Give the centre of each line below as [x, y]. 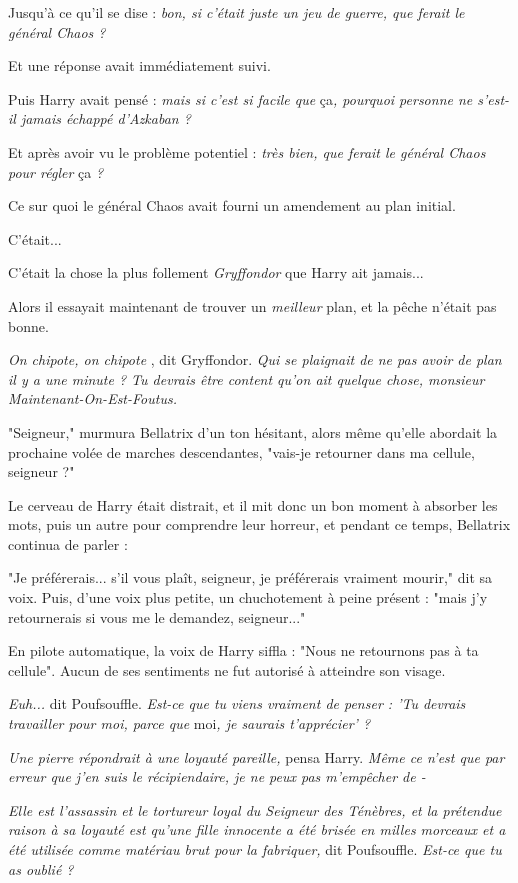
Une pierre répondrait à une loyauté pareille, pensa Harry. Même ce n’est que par [256, 756]
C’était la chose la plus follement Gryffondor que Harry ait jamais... [216, 272]
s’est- [493, 98]
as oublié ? [41, 868]
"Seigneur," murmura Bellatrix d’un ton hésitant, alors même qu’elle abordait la [253, 431]
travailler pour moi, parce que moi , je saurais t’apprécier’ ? [189, 723]
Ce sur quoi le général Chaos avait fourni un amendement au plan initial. [232, 205]
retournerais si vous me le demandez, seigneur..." [157, 616]
